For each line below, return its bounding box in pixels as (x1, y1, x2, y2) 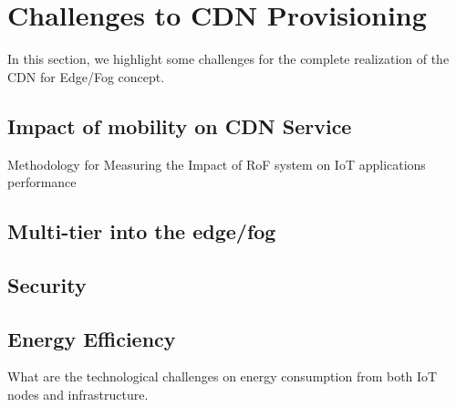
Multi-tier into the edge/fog (7, 217, 276, 245)
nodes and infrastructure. (7, 385, 149, 404)
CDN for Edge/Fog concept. (7, 67, 165, 86)
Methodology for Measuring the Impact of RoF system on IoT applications (7, 154, 426, 173)
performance (7, 172, 77, 192)
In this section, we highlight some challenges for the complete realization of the (7, 49, 450, 68)
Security (7, 270, 87, 298)
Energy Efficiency (7, 324, 176, 352)
